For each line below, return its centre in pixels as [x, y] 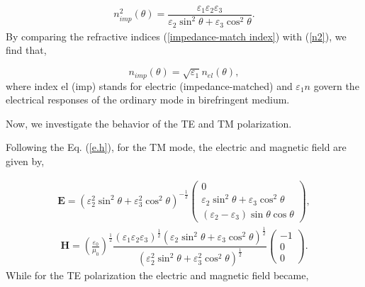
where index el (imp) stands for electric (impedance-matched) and [149, 85]
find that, [26, 50]
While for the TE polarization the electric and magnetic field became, [157, 275]
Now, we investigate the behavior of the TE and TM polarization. [149, 123]
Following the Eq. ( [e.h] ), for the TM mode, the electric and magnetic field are [176, 147]
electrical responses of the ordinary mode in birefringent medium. [148, 100]
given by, [25, 161]
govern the [336, 85]
